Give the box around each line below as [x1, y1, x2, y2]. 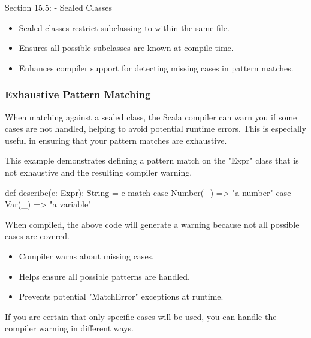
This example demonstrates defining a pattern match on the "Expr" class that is [5, 154, 299, 167]
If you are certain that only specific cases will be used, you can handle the [5, 310, 277, 322]
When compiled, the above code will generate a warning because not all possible [5, 218, 300, 230]
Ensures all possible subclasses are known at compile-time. [19, 41, 234, 54]
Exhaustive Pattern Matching [5, 87, 151, 102]
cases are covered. [5, 230, 70, 242]
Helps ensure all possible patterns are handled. [19, 270, 190, 282]
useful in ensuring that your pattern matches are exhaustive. [5, 134, 227, 146]
